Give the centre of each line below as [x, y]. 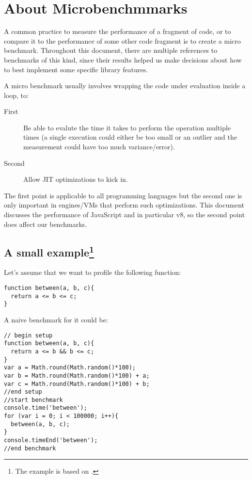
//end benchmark [30, 448]
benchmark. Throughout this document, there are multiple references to [111, 50]
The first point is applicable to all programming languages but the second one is [123, 195]
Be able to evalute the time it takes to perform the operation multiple [127, 127]
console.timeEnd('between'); [51, 440]
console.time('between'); [46, 408]
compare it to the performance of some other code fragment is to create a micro [122, 40]
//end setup [23, 392]
